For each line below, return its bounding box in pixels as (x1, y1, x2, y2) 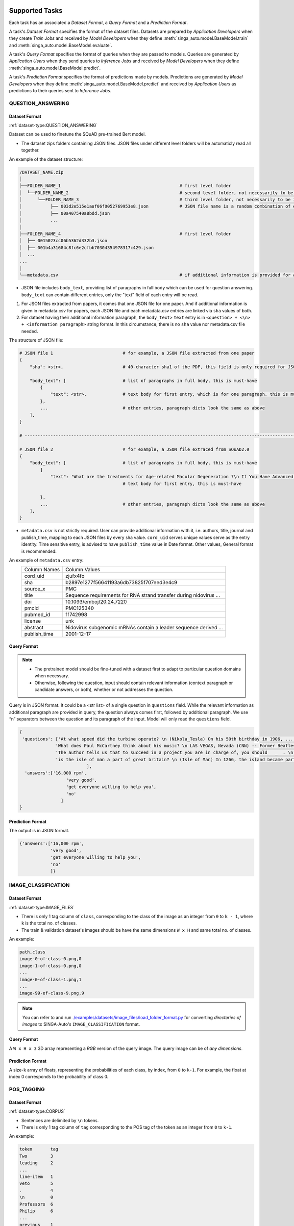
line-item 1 (19, 1174, 53, 1179)
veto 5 (19, 1181, 53, 1186)
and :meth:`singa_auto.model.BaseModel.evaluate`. (9, 42, 113, 48)
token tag (19, 1147, 59, 1152)
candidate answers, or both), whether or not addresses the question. (34, 687, 173, 692)
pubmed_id (24, 611, 50, 618)
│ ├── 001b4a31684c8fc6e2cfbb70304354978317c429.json (19, 245, 154, 250)
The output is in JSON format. (9, 828, 70, 834)
